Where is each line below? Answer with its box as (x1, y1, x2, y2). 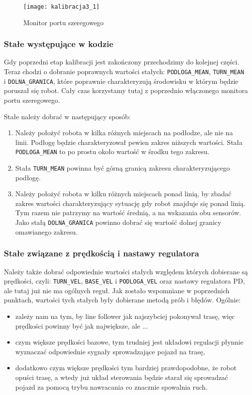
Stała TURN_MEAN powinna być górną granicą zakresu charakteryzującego (15, 163, 230, 173)
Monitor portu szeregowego (23, 17, 104, 27)
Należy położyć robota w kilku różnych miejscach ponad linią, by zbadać (15, 189, 232, 199)
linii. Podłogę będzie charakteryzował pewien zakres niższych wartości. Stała (15, 137, 243, 147)
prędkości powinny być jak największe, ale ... (15, 320, 148, 331)
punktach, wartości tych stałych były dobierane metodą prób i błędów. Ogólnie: (4, 295, 241, 305)
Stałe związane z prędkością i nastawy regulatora (4, 247, 199, 259)
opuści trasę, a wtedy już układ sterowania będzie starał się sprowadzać (15, 372, 228, 382)
